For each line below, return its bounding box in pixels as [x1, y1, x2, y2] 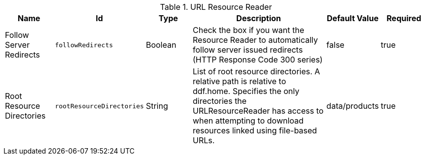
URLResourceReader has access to [192, 106, 324, 116]
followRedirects [55, 41, 113, 49]
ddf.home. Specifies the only [192, 86, 299, 96]
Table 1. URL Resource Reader [160, 2, 272, 12]
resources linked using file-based [192, 126, 317, 135]
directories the [192, 96, 247, 106]
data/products [326, 101, 379, 111]
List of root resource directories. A [192, 66, 320, 76]
